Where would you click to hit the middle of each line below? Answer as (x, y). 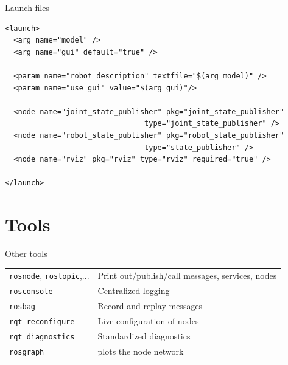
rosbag (22, 307)
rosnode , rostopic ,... (49, 275)
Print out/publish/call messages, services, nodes (187, 275)
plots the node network (141, 351)
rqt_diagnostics (42, 337)
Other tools (26, 254)
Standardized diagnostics (144, 336)
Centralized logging (134, 291)
